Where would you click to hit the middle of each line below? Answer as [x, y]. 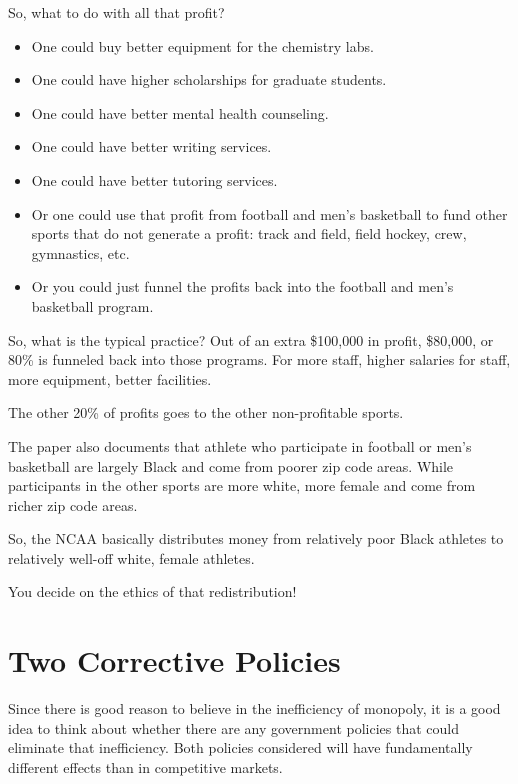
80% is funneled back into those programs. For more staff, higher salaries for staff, [259, 359]
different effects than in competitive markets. [145, 766]
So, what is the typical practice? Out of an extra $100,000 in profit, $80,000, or [251, 339]
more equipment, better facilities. [110, 378]
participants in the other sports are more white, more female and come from [242, 485]
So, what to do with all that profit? [116, 12]
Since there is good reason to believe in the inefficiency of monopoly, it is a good [254, 708]
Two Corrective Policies [174, 660]
